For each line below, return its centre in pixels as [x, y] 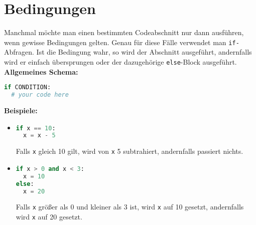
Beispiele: [21, 110]
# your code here [40, 95]
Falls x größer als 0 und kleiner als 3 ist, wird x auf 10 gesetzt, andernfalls [130, 207]
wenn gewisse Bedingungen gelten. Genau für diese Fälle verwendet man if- [122, 42]
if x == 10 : [36, 128]
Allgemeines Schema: [41, 71]
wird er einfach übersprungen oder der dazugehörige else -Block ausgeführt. [120, 61]
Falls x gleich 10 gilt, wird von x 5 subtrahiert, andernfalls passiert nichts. [130, 151]
